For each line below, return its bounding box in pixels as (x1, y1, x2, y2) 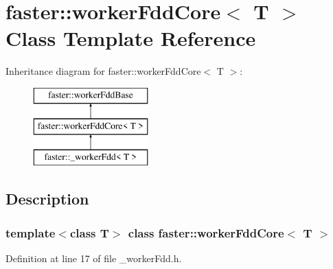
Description (5, 188, 89, 209)
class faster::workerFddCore (128, 224, 284, 241)
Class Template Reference (5, 24, 256, 52)
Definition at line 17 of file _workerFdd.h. (5, 250, 182, 265)
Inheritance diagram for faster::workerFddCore (5, 64, 201, 78)
